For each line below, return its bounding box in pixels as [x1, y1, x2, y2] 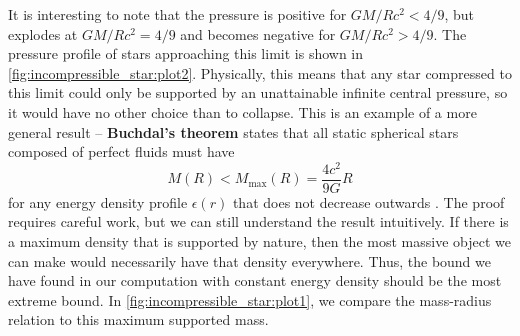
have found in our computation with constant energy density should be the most [8, 270, 502, 291]
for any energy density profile [8, 191, 188, 212]
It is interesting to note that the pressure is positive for [8, 4, 347, 24]
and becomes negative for [180, 23, 336, 44]
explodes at [8, 23, 78, 44]
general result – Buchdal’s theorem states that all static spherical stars [8, 121, 459, 142]
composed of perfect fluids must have [8, 141, 235, 162]
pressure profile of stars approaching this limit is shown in [8, 43, 364, 64]
